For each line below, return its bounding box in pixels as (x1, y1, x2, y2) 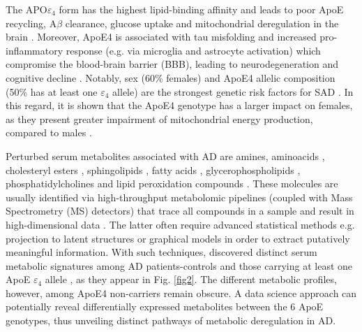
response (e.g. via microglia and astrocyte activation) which (66, 43, 321, 57)
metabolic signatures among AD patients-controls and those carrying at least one (6, 258, 353, 273)
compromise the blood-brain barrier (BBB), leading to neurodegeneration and (6, 57, 338, 71)
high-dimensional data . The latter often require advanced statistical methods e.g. (6, 217, 355, 231)
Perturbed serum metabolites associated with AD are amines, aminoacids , (6, 148, 325, 163)
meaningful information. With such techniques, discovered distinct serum (6, 245, 317, 259)
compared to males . (6, 125, 92, 140)
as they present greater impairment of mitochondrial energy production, (6, 111, 313, 126)
